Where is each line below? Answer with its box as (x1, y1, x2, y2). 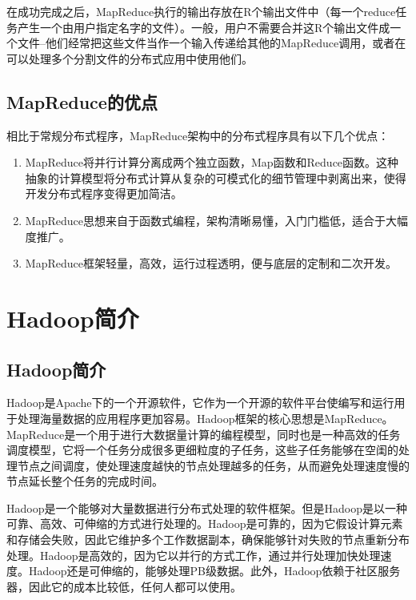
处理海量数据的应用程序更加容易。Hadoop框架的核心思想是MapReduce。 (17, 409, 394, 426)
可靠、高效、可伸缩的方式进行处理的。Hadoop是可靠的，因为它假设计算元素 (6, 515, 403, 532)
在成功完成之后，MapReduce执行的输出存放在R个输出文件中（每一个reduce (6, 3, 396, 19)
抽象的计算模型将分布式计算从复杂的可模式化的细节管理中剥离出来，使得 (25, 169, 406, 186)
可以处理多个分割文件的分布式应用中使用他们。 (6, 50, 253, 66)
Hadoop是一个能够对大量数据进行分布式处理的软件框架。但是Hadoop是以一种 (6, 499, 407, 516)
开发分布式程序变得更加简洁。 (25, 185, 182, 202)
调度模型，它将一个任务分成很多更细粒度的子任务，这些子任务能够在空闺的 (6, 441, 398, 458)
